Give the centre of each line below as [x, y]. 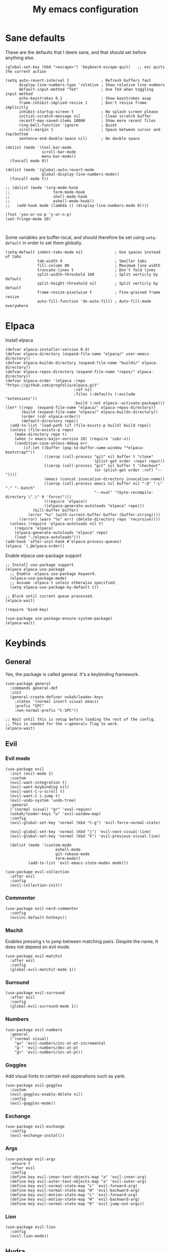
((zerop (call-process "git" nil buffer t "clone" [99, 456]
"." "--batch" [20, 488]
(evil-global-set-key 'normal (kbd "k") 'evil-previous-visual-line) [85, 836]
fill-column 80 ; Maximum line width [99, 266]
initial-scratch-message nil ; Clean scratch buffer [85, 116]
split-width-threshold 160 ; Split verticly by [98, 274]
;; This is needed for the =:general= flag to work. [62, 724]
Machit [14, 930]
